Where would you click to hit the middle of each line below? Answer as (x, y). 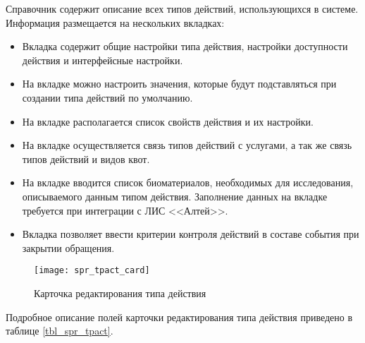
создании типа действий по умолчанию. (107, 97)
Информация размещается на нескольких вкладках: (115, 22)
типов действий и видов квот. (86, 158)
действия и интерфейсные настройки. (103, 60)
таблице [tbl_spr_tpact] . (60, 331)
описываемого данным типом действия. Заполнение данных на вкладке (175, 196)
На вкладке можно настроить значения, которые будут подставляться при (179, 84)
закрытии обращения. (68, 247)
